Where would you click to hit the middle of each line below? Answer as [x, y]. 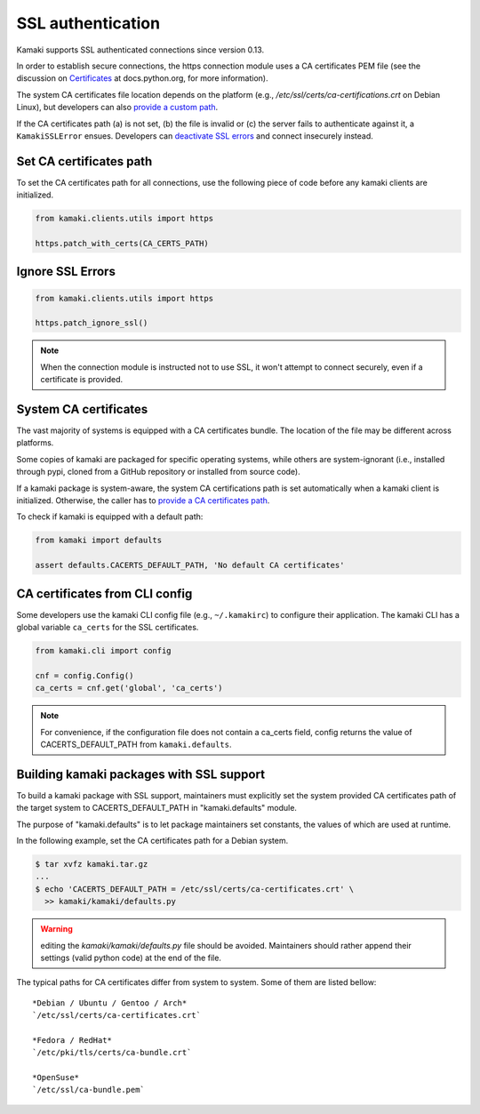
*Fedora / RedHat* [72, 1040]
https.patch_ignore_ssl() [92, 323]
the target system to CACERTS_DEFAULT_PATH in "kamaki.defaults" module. [157, 808]
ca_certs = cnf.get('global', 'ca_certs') [129, 688]
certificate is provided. [82, 380]
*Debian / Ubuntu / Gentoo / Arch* [110, 1003]
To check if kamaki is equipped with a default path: [110, 517]
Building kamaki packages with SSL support [141, 774]
